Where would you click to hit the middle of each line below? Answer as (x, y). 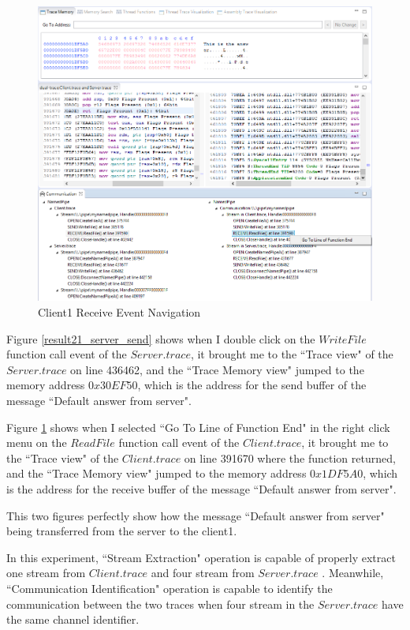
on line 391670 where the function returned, (290, 457)
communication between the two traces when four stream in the (160, 604)
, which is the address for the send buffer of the (252, 385)
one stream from (46, 573)
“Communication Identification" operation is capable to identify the (170, 588)
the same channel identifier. (73, 619)
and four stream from (203, 573)
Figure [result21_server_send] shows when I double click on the (161, 338)
